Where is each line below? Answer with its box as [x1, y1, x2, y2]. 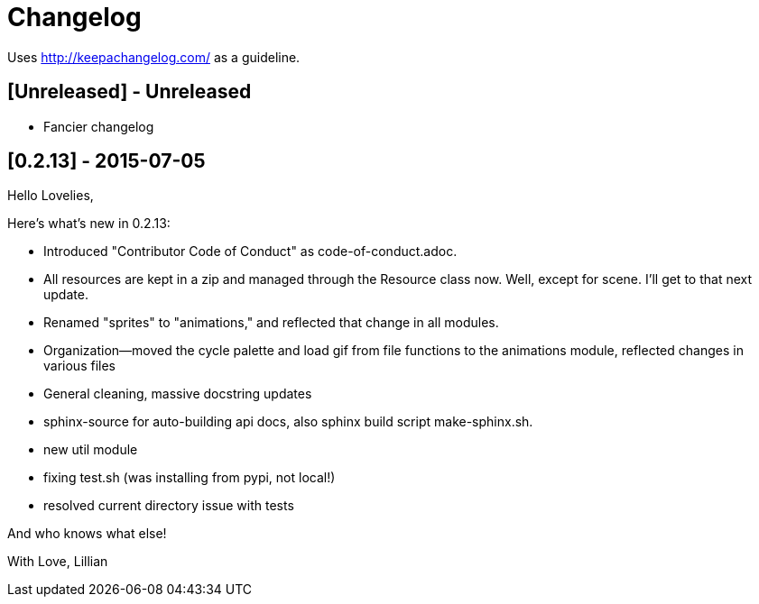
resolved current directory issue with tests [43, 498, 294, 514]
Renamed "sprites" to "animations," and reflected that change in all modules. [43, 315, 499, 331]
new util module [43, 442, 138, 458]
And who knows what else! [7, 526, 167, 542]
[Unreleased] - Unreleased [7, 80, 252, 104]
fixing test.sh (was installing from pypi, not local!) [43, 470, 336, 486]
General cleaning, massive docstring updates [43, 386, 312, 402]
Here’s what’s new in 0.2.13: [7, 215, 171, 232]
